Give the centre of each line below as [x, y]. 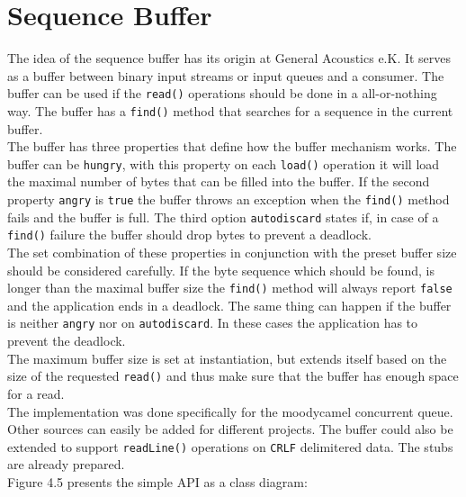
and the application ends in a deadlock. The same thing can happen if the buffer [229, 305]
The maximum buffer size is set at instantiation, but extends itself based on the [227, 358]
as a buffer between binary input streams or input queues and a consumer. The [226, 75]
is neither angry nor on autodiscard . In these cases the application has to [213, 323]
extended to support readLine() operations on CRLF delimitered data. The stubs [230, 446]
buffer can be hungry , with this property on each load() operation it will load [224, 163]
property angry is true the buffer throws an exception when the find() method [229, 199]
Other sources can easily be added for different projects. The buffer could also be [230, 429]
